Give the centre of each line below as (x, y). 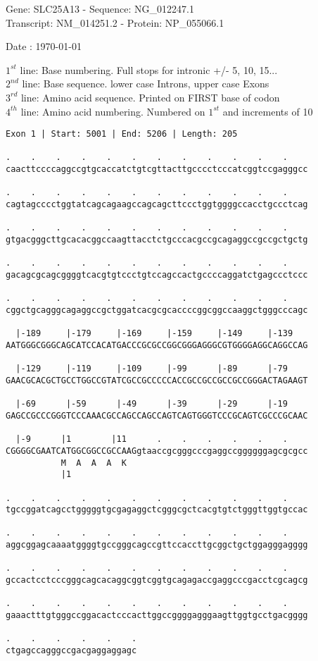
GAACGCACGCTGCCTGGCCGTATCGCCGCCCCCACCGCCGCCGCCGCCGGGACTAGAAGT (157, 380)
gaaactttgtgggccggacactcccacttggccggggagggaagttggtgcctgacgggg (157, 616)
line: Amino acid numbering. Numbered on (113, 111)
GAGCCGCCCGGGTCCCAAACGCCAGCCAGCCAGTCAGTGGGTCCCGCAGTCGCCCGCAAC (157, 415)
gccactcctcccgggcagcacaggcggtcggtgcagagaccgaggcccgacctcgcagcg (157, 580)
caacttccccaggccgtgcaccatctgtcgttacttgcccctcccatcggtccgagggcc (157, 169)
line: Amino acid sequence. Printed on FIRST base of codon (150, 97)
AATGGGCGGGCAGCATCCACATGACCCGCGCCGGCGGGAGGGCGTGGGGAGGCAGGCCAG (157, 345)
